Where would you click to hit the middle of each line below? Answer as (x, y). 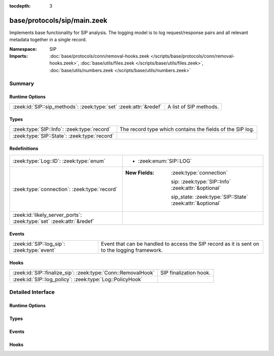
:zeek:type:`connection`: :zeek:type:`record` (65, 189)
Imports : (19, 56)
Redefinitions (24, 149)
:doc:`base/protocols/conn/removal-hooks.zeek (99, 56)
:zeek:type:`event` (34, 250)
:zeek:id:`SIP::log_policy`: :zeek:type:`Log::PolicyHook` (78, 279)
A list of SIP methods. (193, 107)
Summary (22, 83)
